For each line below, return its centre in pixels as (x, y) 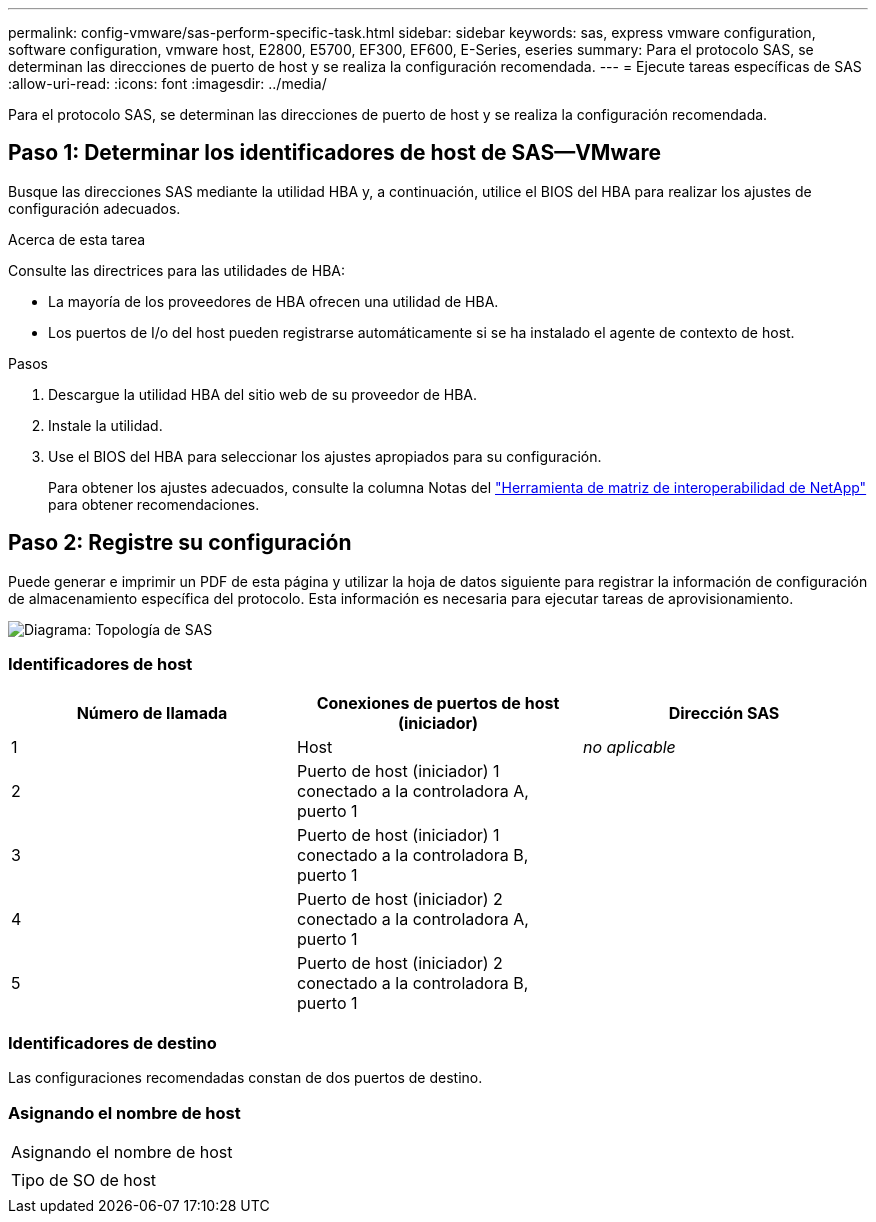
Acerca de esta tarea (77, 239)
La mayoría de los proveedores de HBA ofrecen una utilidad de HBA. (273, 301)
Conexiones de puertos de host (438, 703)
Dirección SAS (724, 713)
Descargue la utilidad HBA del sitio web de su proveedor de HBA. (263, 394)
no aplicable (629, 747)
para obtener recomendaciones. (154, 504)
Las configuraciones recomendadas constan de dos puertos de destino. (245, 1078)
